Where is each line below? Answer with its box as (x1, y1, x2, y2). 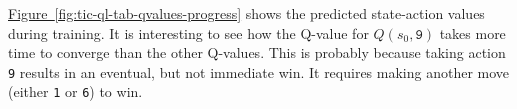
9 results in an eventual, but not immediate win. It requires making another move (8, 61, 510, 82)
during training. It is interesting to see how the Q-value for (8, 22, 369, 43)
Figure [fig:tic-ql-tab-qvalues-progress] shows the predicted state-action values (8, 3, 485, 23)
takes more (439, 22, 506, 43)
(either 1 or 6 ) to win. (8, 81, 143, 102)
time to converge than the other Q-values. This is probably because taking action (8, 42, 506, 63)
